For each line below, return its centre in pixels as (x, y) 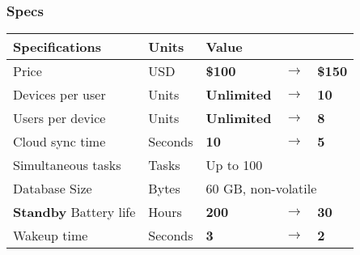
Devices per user (59, 95)
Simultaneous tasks (67, 165)
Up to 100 (234, 165)
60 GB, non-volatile (261, 189)
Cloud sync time (59, 142)
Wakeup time (51, 236)
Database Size (53, 189)
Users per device (59, 118)
